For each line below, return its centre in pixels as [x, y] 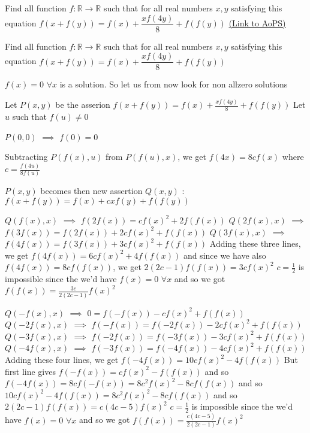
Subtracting [26, 157]
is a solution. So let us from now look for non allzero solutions [174, 84]
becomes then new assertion [91, 191]
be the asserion [83, 105]
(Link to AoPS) [257, 23]
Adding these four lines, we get [62, 360]
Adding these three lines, [255, 243]
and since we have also [225, 255]
